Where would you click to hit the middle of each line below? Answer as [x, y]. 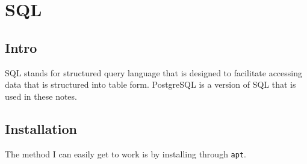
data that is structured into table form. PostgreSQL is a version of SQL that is [150, 84]
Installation [41, 128]
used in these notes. [41, 96]
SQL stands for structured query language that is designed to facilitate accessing [154, 72]
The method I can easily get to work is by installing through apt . [126, 153]
